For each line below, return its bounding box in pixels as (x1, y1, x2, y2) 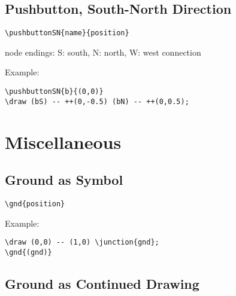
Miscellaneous (5, 129, 122, 154)
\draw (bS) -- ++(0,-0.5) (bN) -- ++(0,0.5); (5, 97, 189, 106)
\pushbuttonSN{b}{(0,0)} (5, 87, 104, 96)
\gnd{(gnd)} (5, 248, 52, 257)
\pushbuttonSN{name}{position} (5, 29, 129, 38)
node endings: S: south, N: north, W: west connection (5, 45, 201, 58)
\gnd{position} (5, 199, 65, 208)
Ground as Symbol (5, 170, 123, 189)
